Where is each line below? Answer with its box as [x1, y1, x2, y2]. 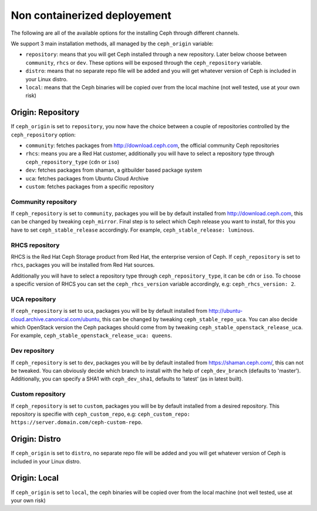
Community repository [11, 198, 77, 206]
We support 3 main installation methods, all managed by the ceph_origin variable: [11, 40, 214, 47]
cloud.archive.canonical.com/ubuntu [11, 315, 100, 323]
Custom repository [11, 390, 66, 398]
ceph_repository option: [11, 131, 76, 138]
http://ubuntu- [208, 308, 243, 315]
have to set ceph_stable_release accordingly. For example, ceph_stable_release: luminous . [11, 226, 255, 233]
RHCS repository [11, 241, 60, 249]
